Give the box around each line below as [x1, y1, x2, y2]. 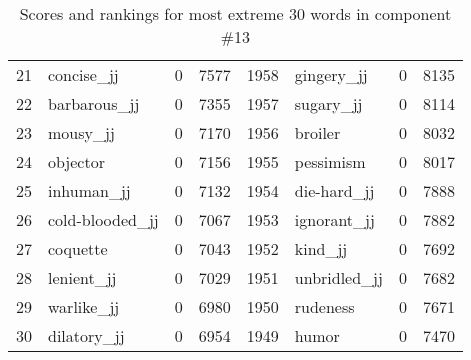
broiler [294, 121, 341, 144]
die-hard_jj [294, 179, 375, 202]
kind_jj [294, 237, 348, 260]
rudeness [294, 295, 355, 318]
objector [48, 150, 105, 173]
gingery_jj [294, 63, 368, 86]
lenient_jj [48, 266, 117, 289]
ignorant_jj [294, 208, 375, 231]
